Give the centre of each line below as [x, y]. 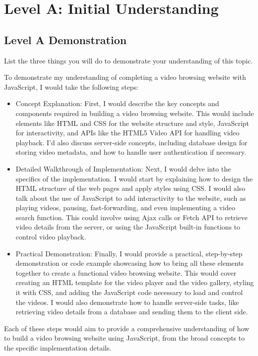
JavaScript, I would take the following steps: [71, 87]
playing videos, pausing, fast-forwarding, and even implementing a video [125, 208]
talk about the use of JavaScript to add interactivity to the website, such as [131, 198]
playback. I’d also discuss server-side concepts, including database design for [131, 142]
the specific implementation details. [58, 348]
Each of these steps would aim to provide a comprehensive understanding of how [127, 328]
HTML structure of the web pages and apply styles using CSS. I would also [130, 188]
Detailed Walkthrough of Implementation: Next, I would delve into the [123, 168]
